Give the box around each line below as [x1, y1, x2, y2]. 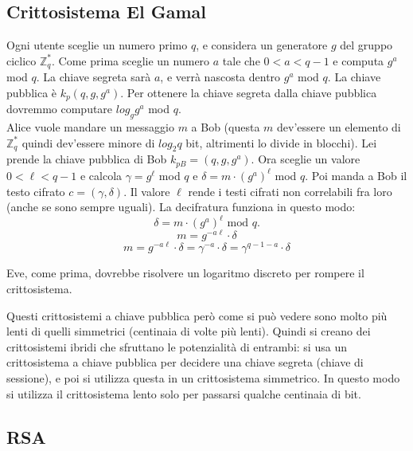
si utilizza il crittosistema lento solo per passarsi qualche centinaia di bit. [6, 385, 361, 402]
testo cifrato [6, 182, 65, 199]
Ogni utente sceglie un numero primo [6, 37, 188, 53]
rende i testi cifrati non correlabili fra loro [188, 182, 392, 199]
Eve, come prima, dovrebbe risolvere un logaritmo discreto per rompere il [6, 265, 364, 281]
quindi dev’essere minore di [21, 134, 155, 151]
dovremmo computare [6, 100, 113, 117]
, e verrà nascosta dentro [160, 69, 281, 85]
